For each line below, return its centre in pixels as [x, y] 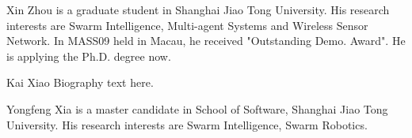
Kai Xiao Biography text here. [80, 82]
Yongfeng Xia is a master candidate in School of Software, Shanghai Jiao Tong [197, 108]
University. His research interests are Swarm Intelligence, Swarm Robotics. [187, 124]
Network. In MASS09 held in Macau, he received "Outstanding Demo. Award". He [206, 41]
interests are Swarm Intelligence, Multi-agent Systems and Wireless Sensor [187, 25]
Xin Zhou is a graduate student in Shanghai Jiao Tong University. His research [198, 9]
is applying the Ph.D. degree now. [89, 56]
